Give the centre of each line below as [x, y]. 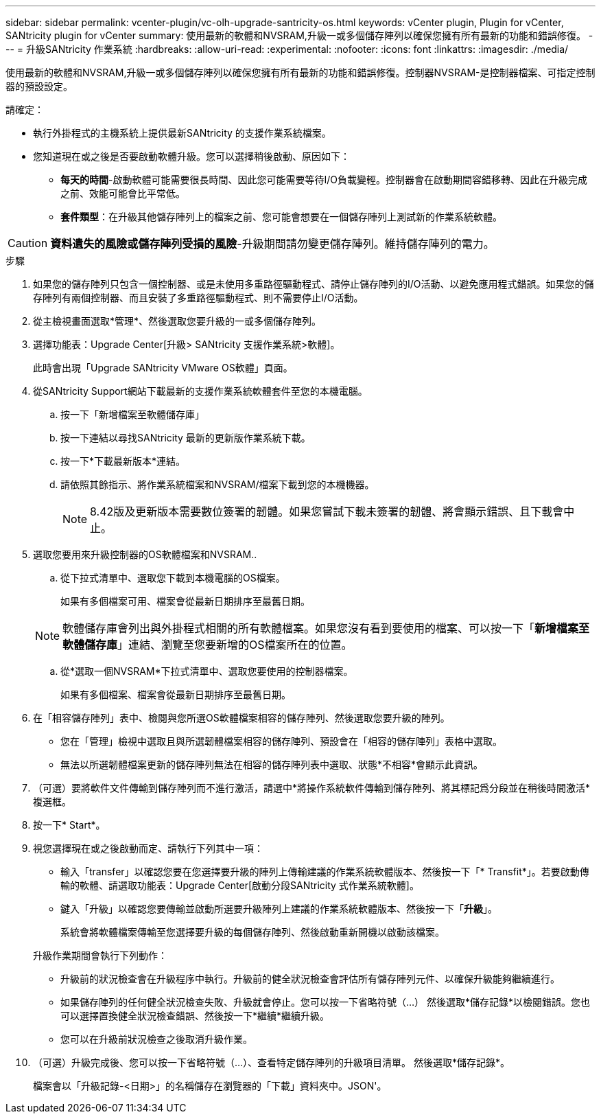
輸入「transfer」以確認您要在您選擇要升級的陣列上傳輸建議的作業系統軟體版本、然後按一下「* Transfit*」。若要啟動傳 [325, 872]
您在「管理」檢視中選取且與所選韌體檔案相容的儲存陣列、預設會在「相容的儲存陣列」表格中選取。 [281, 741]
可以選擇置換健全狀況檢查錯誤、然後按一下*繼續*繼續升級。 [195, 1016]
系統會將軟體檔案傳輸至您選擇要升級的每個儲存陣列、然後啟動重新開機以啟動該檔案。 [252, 932]
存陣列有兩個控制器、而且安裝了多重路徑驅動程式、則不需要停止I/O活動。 [198, 298]
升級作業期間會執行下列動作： [100, 955]
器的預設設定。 [39, 86]
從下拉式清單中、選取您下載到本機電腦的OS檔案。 [173, 578]
